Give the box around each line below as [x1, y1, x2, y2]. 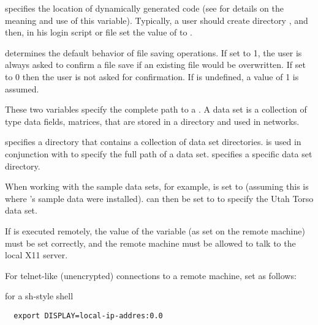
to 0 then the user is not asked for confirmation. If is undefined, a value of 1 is [5, 70, 299, 83]
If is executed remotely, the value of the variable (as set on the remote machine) [5, 224, 305, 237]
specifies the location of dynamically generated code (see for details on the [5, 2, 284, 14]
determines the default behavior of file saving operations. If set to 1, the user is [5, 46, 302, 59]
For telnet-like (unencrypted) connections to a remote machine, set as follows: [5, 269, 297, 282]
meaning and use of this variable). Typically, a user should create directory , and [5, 13, 308, 26]
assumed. [5, 82, 39, 95]
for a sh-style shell [5, 290, 74, 302]
